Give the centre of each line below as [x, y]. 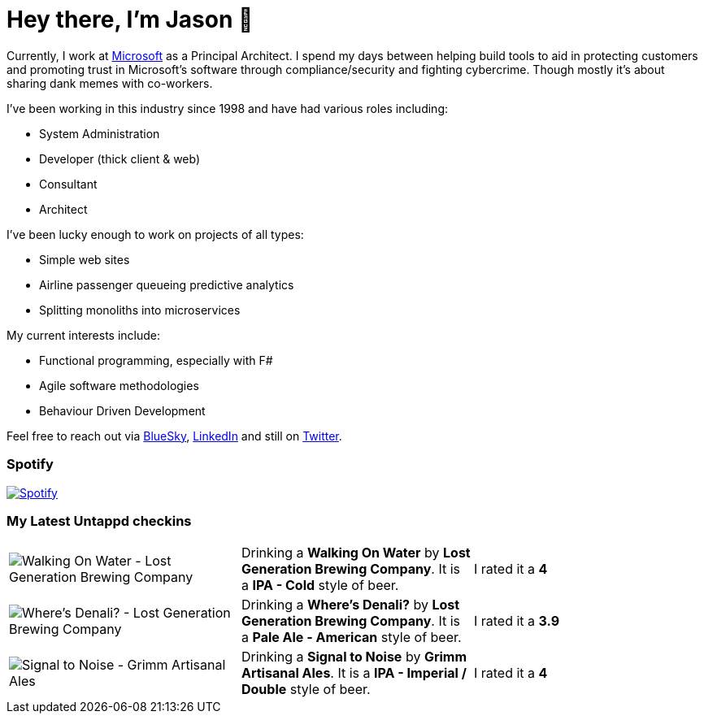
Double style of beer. [306, 690]
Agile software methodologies [119, 385]
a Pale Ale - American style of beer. [351, 638]
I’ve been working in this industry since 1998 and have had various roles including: [227, 108]
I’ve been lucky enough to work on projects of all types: [155, 234]
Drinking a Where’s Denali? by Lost [350, 605]
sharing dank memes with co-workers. [110, 83]
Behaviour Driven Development [122, 410]
